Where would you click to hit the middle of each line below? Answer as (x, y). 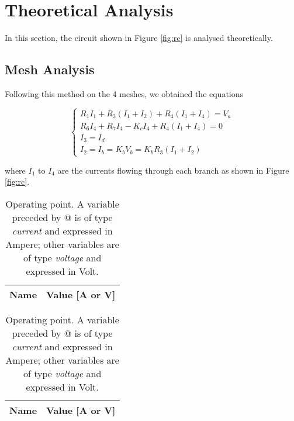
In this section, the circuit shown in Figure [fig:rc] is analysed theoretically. (139, 38)
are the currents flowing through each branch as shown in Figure (173, 170)
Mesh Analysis (50, 69)
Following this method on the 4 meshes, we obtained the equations (124, 93)
